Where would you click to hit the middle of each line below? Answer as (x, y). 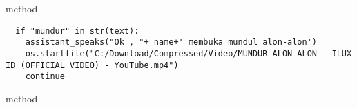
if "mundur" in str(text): (77, 31)
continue (45, 77)
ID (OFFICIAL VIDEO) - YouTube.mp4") (92, 65)
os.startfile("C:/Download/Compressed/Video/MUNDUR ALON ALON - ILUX (189, 54)
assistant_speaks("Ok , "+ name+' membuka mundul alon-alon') (171, 42)
